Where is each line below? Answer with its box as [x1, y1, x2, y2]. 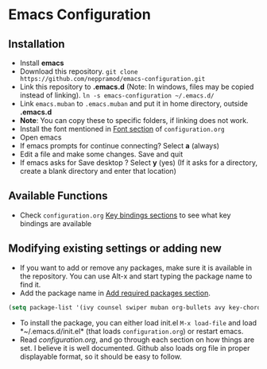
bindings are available [19, 218, 92, 228]
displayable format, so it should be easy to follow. [19, 352, 183, 361]
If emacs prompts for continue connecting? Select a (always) [19, 141, 220, 150]
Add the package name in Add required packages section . [19, 288, 211, 298]
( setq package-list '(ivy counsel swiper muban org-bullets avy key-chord [8, 303, 261, 311]
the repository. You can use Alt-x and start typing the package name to [19, 271, 253, 281]
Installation [8, 37, 65, 51]
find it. [19, 279, 41, 289]
